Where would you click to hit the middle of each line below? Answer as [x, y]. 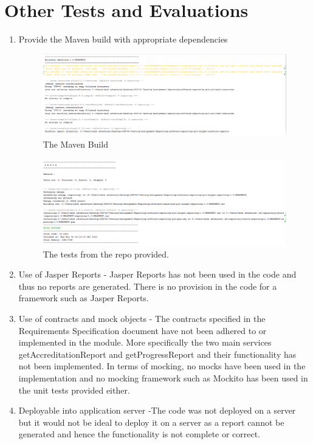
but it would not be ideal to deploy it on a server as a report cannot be [151, 422]
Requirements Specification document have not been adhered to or [143, 330]
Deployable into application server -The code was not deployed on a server [157, 410]
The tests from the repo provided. [106, 254]
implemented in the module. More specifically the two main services [145, 342]
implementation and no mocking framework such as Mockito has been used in [163, 377]
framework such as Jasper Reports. [84, 298]
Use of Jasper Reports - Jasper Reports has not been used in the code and [157, 274]
